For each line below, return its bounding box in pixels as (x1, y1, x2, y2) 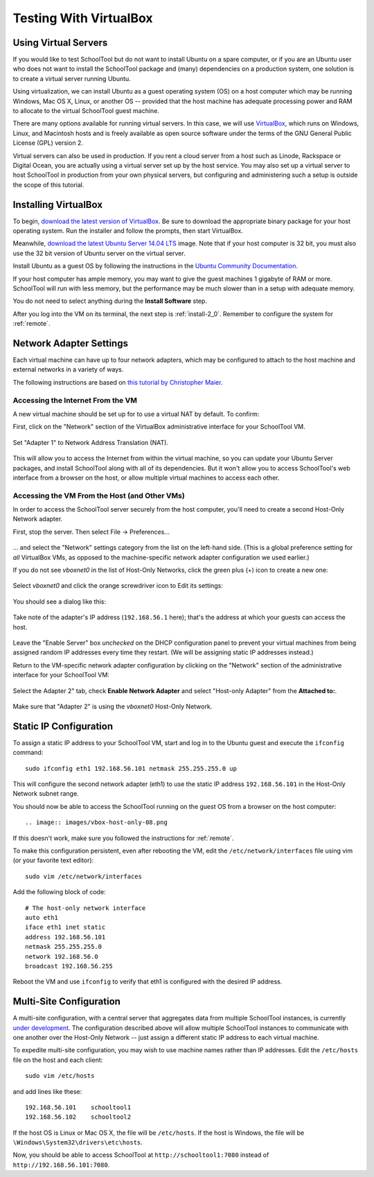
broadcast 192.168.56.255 (25, 962, 114, 970)
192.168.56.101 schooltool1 (25, 1103, 132, 1111)
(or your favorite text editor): (12, 856, 94, 864)
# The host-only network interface (25, 904, 146, 912)
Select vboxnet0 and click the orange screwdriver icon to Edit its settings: (12, 582, 223, 590)
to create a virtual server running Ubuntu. (12, 74, 131, 82)
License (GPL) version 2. (12, 139, 83, 147)
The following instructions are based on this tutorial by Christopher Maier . (12, 378, 223, 386)
